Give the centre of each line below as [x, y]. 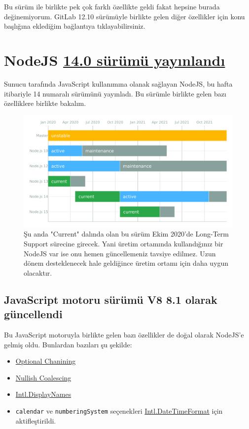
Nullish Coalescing [43, 377]
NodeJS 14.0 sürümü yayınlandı [115, 60]
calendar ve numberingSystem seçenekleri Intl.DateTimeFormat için [119, 410]
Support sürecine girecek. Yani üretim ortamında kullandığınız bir [124, 243]
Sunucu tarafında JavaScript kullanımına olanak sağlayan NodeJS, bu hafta [118, 83]
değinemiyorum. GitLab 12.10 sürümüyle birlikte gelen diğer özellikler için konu [124, 16]
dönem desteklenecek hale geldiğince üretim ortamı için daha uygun [126, 263]
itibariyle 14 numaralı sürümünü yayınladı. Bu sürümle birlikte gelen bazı [115, 93]
